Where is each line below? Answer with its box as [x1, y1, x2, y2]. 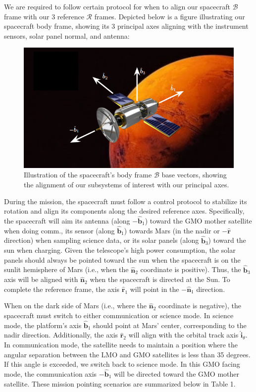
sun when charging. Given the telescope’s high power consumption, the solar [4, 245, 236, 255]
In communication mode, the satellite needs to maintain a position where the [4, 339, 238, 350]
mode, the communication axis [4, 369, 97, 379]
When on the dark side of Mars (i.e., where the [4, 300, 147, 311]
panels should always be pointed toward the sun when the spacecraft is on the [4, 254, 241, 265]
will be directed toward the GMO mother [114, 369, 239, 379]
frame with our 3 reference [4, 11, 84, 21]
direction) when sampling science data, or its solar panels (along [4, 235, 199, 245]
